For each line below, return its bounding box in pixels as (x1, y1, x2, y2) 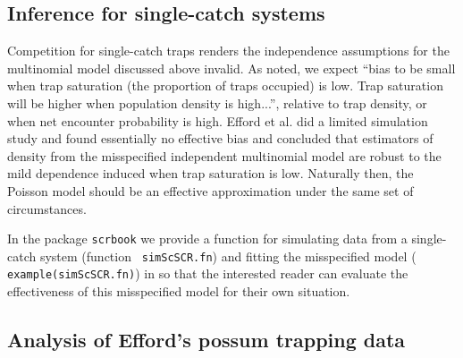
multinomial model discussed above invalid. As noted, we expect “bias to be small (7, 58, 456, 77)
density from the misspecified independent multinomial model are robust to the (7, 146, 442, 165)
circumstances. (7, 199, 87, 217)
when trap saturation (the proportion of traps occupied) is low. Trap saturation (7, 76, 443, 95)
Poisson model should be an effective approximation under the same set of (7, 181, 414, 200)
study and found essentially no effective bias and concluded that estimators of (7, 129, 434, 148)
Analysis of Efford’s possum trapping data (7, 326, 406, 354)
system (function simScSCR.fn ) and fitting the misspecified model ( (39, 246, 417, 265)
